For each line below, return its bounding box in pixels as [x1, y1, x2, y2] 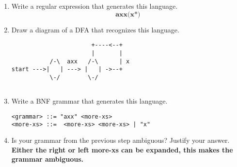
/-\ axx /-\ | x [49, 58, 130, 65]
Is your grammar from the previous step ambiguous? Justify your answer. [11, 135, 230, 145]
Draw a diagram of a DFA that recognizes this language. [11, 24, 179, 34]
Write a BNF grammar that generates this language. [11, 96, 168, 106]
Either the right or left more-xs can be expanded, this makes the [11, 144, 233, 154]
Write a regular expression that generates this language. [11, 1, 178, 11]
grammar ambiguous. [11, 154, 83, 164]
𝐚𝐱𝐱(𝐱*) [115, 11, 141, 18]
